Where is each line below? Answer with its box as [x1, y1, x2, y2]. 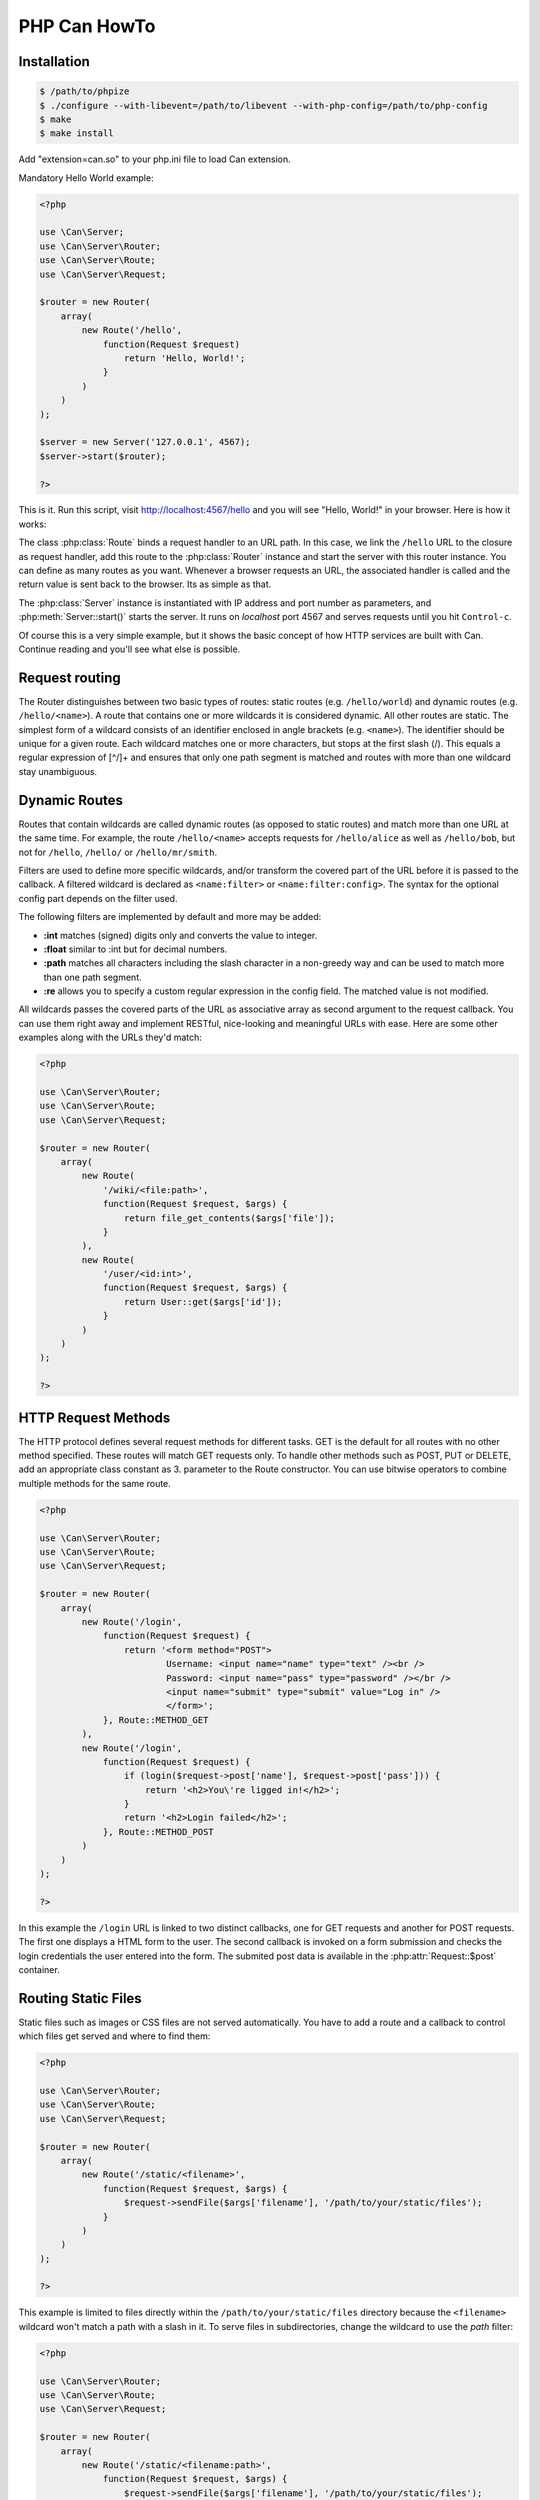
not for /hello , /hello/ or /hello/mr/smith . [18, 846, 218, 858]
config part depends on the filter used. [18, 892, 178, 904]
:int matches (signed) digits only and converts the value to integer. [43, 929, 318, 941]
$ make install [39, 128, 114, 139]
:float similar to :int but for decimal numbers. [43, 943, 228, 955]
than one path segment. [43, 971, 142, 983]
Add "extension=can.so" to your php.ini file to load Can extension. [18, 153, 291, 165]
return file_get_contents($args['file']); [123, 1212, 335, 1224]
